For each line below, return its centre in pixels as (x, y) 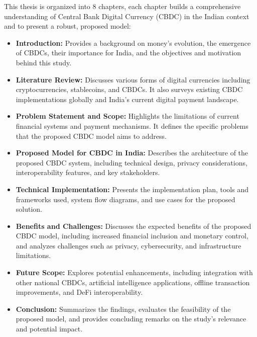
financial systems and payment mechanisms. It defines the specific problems (132, 125)
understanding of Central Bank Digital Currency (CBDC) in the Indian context (127, 16)
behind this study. (44, 62)
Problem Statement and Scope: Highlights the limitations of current (127, 116)
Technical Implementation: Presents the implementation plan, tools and (132, 189)
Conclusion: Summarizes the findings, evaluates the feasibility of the (123, 309)
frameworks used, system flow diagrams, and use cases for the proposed (125, 199)
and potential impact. (49, 329)
